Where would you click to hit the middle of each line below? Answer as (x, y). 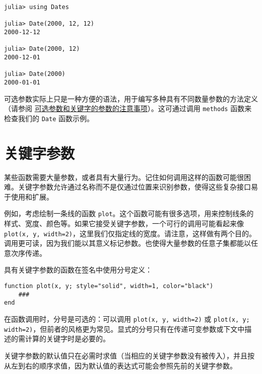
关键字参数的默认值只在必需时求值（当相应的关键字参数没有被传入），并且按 (129, 355)
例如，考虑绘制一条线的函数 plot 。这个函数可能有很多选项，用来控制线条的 (129, 213)
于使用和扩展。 (29, 196)
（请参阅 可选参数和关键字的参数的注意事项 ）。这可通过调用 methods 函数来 (128, 108)
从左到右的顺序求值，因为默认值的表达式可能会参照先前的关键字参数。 (120, 365)
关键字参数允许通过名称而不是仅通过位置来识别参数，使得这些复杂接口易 (138, 187)
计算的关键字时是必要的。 (67, 339)
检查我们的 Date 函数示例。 (49, 118)
